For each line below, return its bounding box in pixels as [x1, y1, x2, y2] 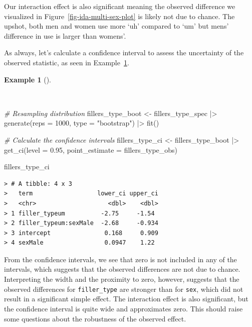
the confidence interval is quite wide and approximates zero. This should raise [4, 303, 243, 313]
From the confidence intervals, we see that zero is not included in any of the [4, 254, 237, 264]
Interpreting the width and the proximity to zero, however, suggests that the [4, 274, 239, 284]
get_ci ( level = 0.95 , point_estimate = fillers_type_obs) [4, 144, 178, 155]
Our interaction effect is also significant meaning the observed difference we [4, 1, 235, 11]
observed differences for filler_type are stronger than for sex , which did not [4, 283, 243, 294]
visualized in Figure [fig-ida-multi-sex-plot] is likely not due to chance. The [4, 11, 235, 21]
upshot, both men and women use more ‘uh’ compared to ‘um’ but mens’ [4, 21, 229, 31]
